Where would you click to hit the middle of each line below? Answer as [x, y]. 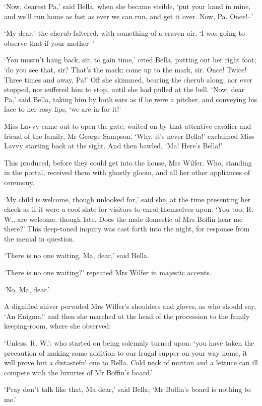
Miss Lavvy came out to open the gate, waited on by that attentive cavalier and [128, 126]
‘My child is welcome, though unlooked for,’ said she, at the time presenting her [127, 199]
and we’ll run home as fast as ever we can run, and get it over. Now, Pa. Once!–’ [129, 16]
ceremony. [19, 182]
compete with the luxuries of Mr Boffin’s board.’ [78, 372]
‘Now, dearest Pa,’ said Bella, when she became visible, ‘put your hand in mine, [127, 6]
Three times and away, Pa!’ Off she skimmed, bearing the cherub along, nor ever [128, 79]
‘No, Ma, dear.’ [27, 289]
